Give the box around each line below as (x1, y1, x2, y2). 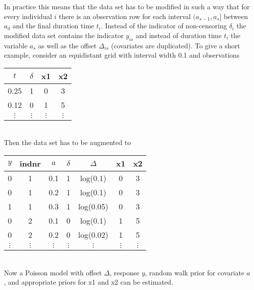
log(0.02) (78, 228, 109, 240)
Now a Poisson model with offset (4, 267, 102, 277)
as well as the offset (38, 40, 97, 50)
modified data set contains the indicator (4, 30, 124, 40)
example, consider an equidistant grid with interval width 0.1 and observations (4, 50, 240, 60)
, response (110, 267, 139, 277)
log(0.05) (78, 200, 109, 212)
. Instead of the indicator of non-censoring (101, 21, 227, 31)
